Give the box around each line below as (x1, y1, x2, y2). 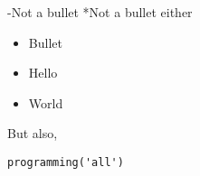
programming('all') (7, 155, 124, 169)
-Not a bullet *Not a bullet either (7, 3, 193, 21)
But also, (7, 124, 58, 143)
